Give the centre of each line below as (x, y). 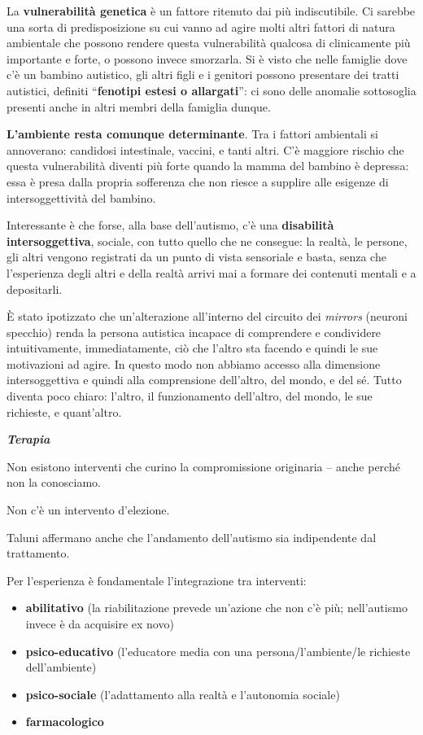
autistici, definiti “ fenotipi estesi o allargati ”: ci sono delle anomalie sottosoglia (211, 90)
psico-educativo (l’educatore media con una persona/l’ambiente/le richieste (218, 651)
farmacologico (65, 722)
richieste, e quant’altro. (64, 411)
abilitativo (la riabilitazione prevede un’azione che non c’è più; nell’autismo (216, 608)
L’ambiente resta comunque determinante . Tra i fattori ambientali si (192, 134)
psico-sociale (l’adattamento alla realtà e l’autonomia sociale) (183, 694)
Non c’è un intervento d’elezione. (88, 510)
